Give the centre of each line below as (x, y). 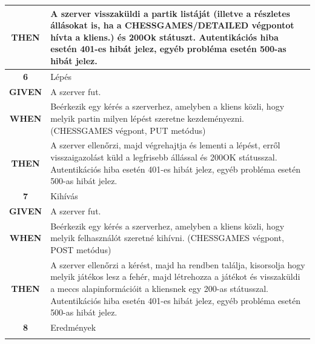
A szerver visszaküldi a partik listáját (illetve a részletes (170, 13)
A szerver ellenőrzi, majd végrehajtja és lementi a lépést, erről (165, 145)
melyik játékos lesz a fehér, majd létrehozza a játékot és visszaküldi (175, 276)
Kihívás (64, 196)
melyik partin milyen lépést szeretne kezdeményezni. (147, 118)
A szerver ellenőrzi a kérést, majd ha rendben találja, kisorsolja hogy (178, 264)
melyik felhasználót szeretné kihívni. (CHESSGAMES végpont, (167, 238)
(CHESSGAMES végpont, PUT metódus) (128, 130)
